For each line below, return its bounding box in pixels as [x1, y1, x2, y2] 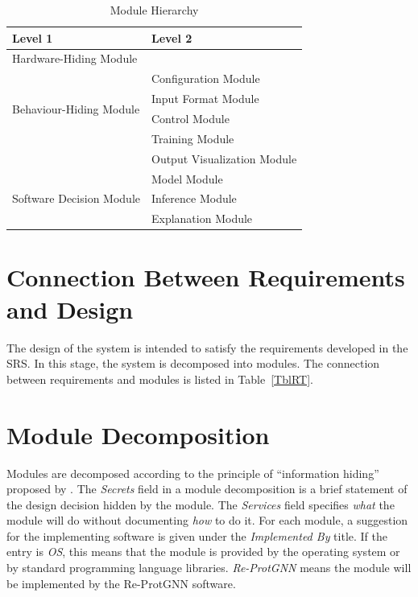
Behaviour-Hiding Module [12, 100, 140, 117]
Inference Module [151, 190, 237, 207]
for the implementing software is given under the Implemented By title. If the [6, 527, 387, 544]
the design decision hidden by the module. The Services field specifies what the [6, 496, 395, 513]
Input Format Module [151, 90, 259, 107]
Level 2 [151, 29, 192, 46]
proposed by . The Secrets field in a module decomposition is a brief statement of [6, 480, 408, 497]
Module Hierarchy [110, 2, 199, 18]
